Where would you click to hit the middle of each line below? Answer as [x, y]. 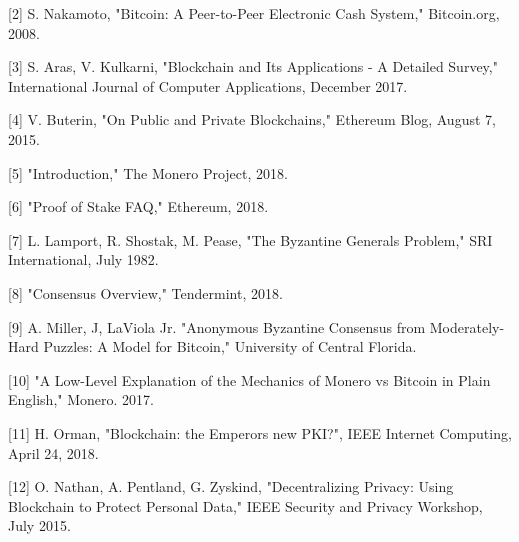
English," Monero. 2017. [81, 399]
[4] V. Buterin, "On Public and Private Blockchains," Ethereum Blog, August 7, [252, 119]
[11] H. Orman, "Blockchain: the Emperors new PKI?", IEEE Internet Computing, [260, 432]
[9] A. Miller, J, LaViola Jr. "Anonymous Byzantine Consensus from [217, 326]
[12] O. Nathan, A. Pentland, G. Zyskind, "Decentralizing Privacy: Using [231, 486]
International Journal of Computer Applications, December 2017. [208, 85]
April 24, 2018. [53, 452]
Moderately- [467, 326]
